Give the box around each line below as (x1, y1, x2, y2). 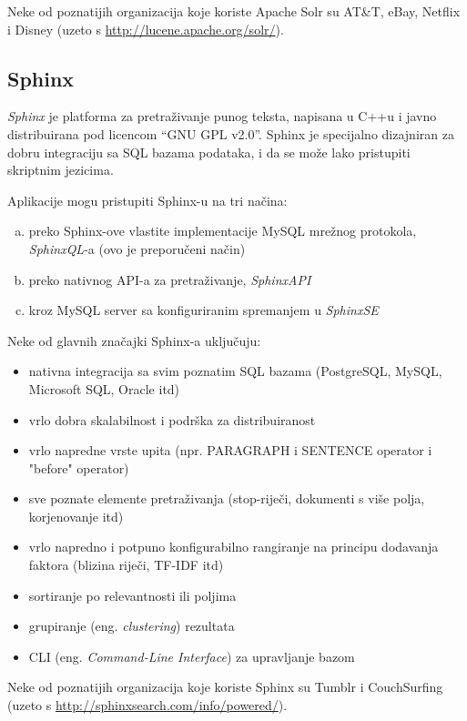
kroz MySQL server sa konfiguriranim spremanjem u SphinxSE (28, 300, 379, 320)
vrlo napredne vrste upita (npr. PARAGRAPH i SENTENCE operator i (28, 441, 432, 460)
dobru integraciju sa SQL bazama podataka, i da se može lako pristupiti (7, 142, 411, 161)
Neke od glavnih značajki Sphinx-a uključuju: (7, 330, 261, 350)
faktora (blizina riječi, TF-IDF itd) (28, 555, 224, 574)
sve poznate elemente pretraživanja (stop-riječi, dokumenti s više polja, (28, 489, 425, 508)
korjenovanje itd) (28, 506, 124, 525)
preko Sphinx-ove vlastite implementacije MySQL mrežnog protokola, (28, 221, 417, 240)
